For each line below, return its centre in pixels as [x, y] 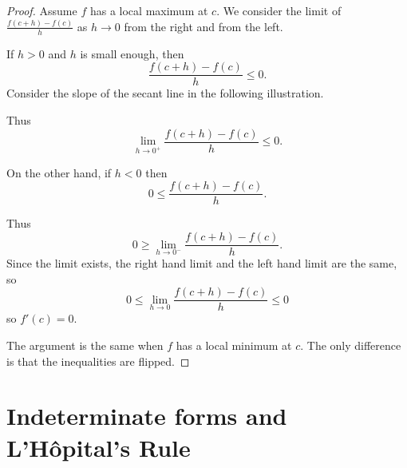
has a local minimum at [234, 345]
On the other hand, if [59, 172]
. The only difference [351, 345]
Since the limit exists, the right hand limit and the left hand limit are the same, [202, 263]
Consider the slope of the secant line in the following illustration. [165, 93]
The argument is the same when [85, 345]
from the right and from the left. [203, 26]
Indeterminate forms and [147, 416]
